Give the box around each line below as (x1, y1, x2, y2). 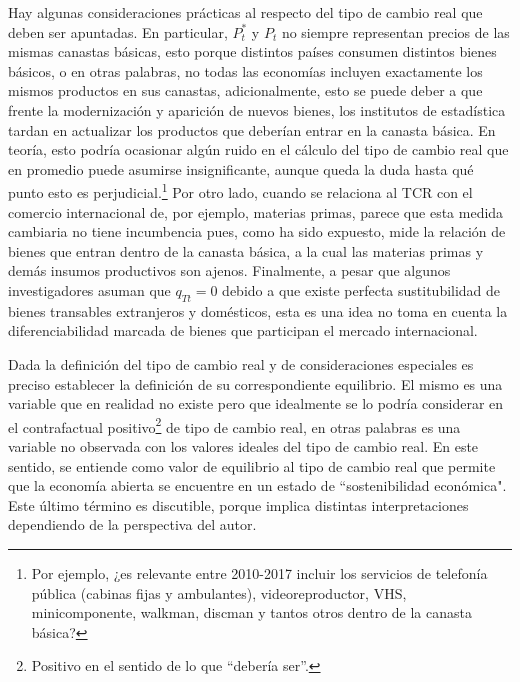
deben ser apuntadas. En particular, (8, 21, 228, 42)
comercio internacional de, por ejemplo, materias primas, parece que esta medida (8, 201, 504, 222)
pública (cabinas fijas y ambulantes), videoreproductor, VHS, (31, 582, 407, 603)
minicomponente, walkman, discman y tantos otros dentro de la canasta (31, 602, 472, 623)
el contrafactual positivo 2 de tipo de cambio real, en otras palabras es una (8, 413, 461, 437)
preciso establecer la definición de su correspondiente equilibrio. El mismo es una (8, 373, 503, 394)
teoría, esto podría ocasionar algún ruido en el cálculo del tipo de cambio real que (8, 139, 509, 160)
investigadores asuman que (8, 279, 171, 300)
